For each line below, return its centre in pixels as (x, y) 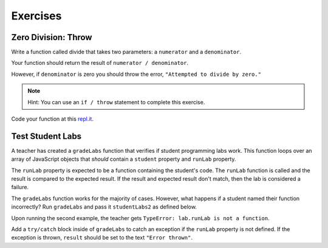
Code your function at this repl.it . (53, 119)
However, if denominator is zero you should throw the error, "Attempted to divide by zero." (136, 74)
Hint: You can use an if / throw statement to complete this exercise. (116, 102)
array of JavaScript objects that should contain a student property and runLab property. (124, 159)
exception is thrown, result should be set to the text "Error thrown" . (102, 238)
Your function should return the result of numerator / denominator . (100, 63)
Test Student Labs (46, 136)
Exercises (36, 16)
